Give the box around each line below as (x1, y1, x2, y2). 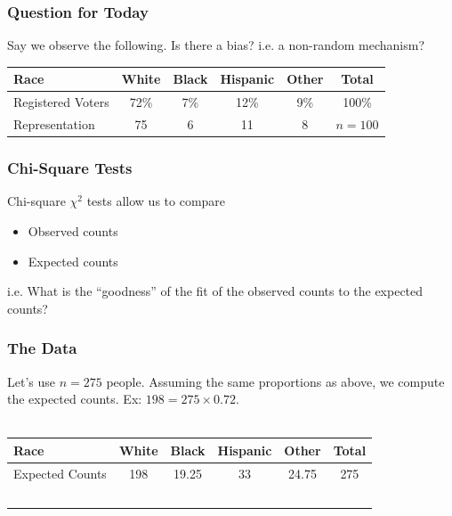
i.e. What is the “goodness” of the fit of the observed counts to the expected (7, 282, 424, 300)
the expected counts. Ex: (7, 389, 142, 408)
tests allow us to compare (86, 192, 226, 210)
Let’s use (7, 372, 55, 390)
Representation (13, 115, 95, 133)
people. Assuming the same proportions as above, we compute (106, 372, 445, 390)
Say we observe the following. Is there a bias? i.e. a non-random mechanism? (7, 36, 424, 54)
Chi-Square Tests (7, 157, 133, 179)
